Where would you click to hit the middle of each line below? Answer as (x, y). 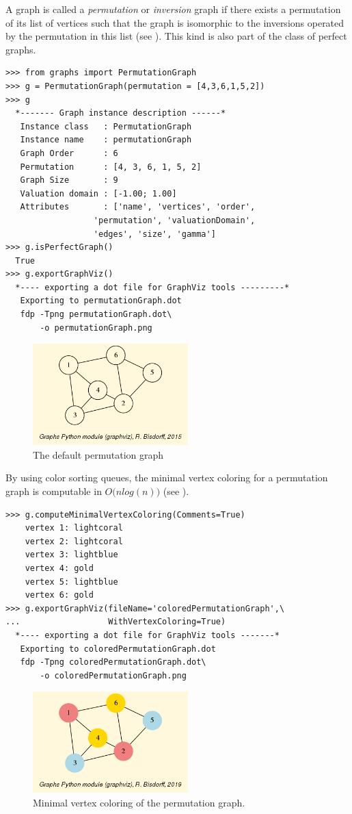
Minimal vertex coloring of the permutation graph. (139, 802)
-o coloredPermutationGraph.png (113, 675)
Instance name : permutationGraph (106, 140)
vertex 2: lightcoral (74, 541)
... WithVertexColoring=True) (116, 622)
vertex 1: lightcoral (74, 528)
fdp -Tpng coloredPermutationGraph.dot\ (113, 662)
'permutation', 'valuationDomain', (174, 220)
